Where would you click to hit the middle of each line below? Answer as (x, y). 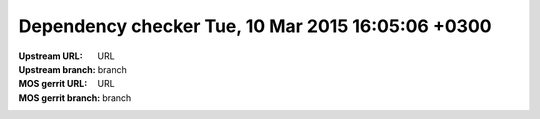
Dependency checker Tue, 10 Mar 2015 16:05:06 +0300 (255, 26)
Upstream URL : (51, 56)
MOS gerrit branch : (59, 97)
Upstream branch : (57, 69)
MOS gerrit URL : (53, 84)
